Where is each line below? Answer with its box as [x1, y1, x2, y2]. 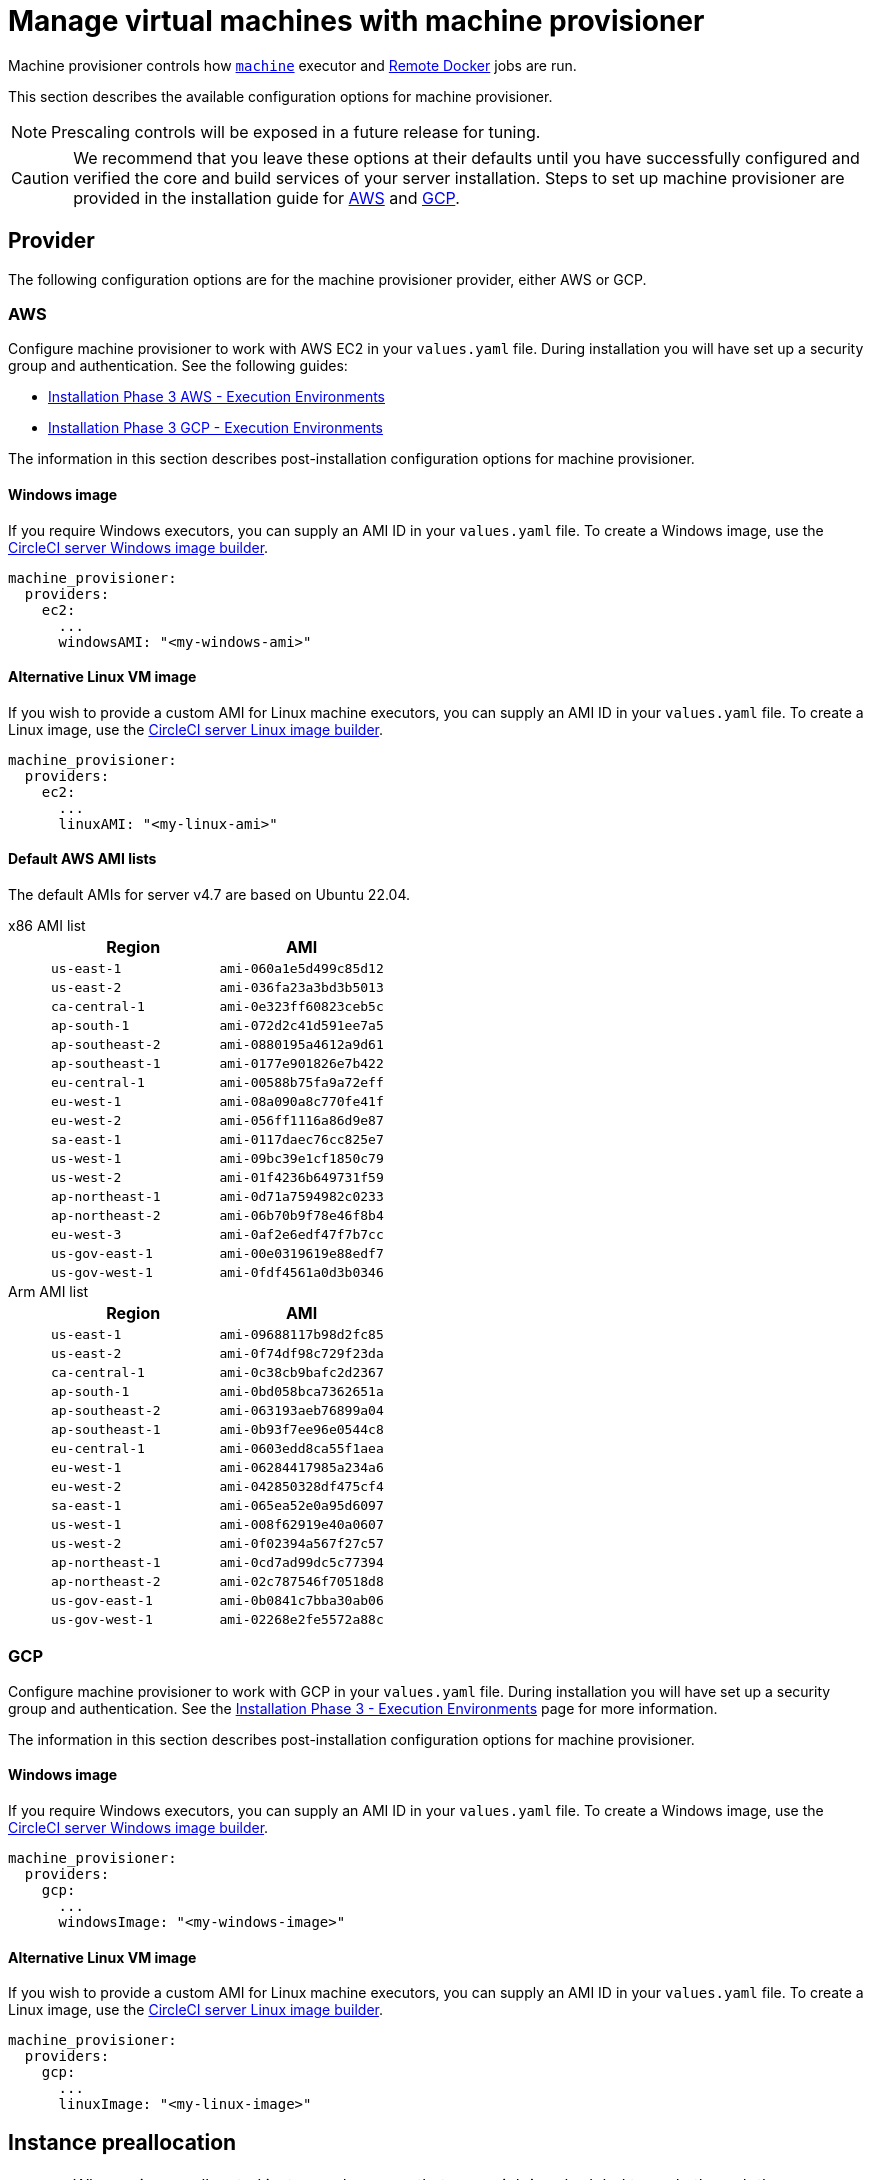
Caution [11, 167, 70, 188]
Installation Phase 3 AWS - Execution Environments [48, 388, 385, 406]
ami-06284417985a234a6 [219, 1460, 384, 1475]
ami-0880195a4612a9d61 [219, 1037, 384, 1052]
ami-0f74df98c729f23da [219, 1346, 384, 1361]
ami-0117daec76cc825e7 [219, 1132, 384, 1147]
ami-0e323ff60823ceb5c [219, 999, 384, 1014]
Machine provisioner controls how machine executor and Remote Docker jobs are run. [8, 56, 577, 74]
